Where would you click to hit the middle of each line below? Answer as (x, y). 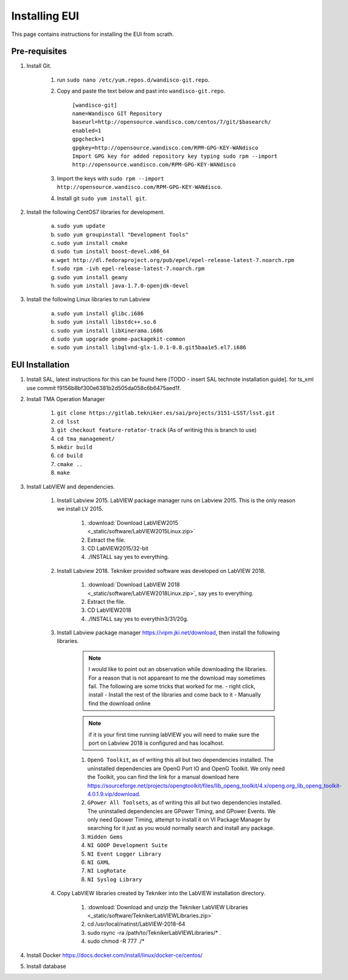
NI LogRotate (107, 871)
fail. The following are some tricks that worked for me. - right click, (172, 686)
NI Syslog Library (115, 879)
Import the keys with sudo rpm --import (110, 178)
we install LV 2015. (80, 509)
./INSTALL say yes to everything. (128, 557)
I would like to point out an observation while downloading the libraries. (178, 669)
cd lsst (68, 421)
